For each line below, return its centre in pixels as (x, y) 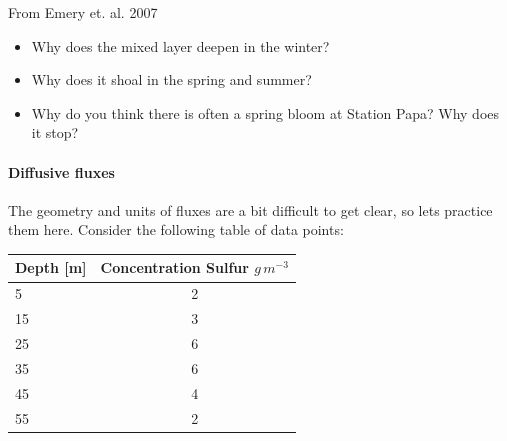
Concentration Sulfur (174, 267)
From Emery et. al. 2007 (83, 12)
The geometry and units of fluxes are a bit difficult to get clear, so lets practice (250, 209)
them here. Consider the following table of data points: (176, 229)
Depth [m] (51, 267)
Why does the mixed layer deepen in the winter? (180, 45)
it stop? (55, 132)
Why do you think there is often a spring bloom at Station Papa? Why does (265, 112)
